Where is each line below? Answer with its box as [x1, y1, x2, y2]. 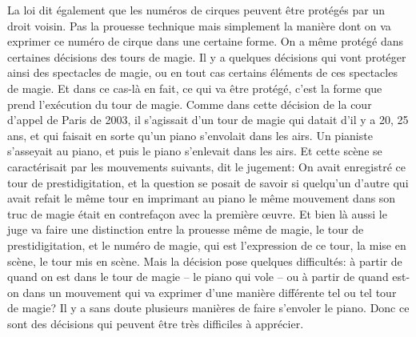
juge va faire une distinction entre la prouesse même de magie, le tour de [7, 221, 364, 238]
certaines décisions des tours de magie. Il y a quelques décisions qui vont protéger [7, 48, 406, 65]
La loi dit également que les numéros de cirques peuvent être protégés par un [7, 2, 385, 18]
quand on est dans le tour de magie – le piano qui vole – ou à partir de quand [7, 268, 389, 285]
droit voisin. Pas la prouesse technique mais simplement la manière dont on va [7, 17, 391, 34]
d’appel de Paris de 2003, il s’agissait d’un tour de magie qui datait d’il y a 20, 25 [7, 111, 409, 128]
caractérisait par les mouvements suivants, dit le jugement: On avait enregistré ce [7, 158, 406, 175]
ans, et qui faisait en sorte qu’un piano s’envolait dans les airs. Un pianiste [7, 126, 373, 143]
